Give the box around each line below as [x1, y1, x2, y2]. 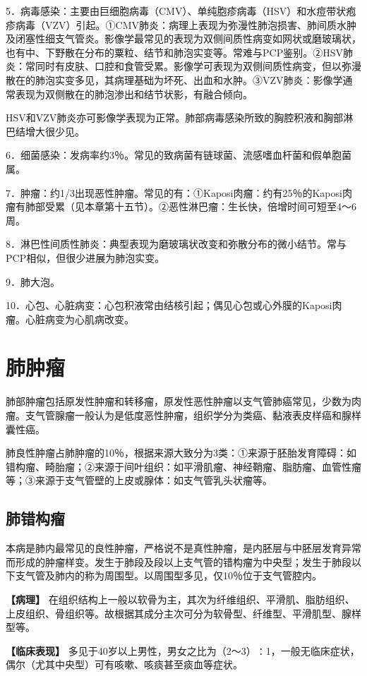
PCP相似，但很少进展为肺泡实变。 [6, 250, 165, 265]
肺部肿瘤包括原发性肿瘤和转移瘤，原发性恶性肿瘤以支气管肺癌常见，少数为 [6, 394, 351, 409]
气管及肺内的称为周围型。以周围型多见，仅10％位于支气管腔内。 [25, 568, 322, 583]
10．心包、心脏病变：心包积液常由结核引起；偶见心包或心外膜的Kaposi [6, 298, 332, 313]
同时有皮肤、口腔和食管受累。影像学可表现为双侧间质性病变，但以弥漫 [35, 59, 361, 73]
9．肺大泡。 [6, 274, 60, 289]
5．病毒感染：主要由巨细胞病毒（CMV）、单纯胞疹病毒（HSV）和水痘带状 [6, 4, 347, 18]
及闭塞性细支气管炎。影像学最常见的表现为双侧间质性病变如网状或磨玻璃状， [6, 31, 361, 46]
